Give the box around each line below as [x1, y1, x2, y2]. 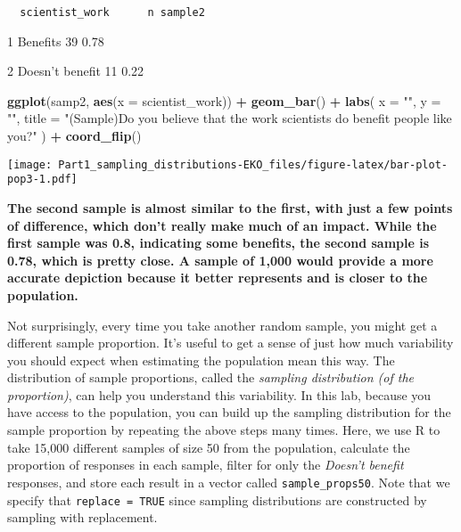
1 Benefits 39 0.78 [7, 31, 104, 50]
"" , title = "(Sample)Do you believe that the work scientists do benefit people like [7, 109, 452, 127]
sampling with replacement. [7, 508, 158, 527]
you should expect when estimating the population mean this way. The [7, 350, 395, 369]
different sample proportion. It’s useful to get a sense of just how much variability [7, 333, 454, 352]
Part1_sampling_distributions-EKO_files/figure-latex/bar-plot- [58, 158, 448, 171]
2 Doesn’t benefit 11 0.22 [7, 61, 144, 80]
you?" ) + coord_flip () [7, 127, 142, 145]
